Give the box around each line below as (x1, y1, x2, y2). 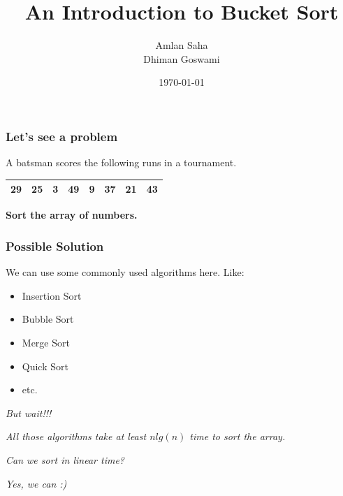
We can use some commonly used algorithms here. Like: (6, 265, 245, 279)
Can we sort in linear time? (6, 452, 124, 467)
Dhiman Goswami (143, 51, 220, 66)
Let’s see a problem (6, 127, 118, 145)
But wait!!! (6, 405, 52, 420)
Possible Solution (6, 237, 104, 254)
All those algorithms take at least (6, 429, 147, 444)
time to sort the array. (189, 429, 286, 444)
